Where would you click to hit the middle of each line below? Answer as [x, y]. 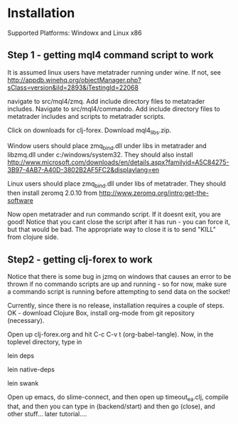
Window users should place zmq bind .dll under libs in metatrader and [107, 146]
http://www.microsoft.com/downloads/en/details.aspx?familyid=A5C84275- [118, 162]
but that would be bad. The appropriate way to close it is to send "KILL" [112, 230]
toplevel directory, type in [45, 341]
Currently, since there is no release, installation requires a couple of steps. [116, 305]
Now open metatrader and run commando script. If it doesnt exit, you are [114, 214]
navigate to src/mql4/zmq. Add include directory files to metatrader [106, 101]
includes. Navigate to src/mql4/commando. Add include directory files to [114, 109]
